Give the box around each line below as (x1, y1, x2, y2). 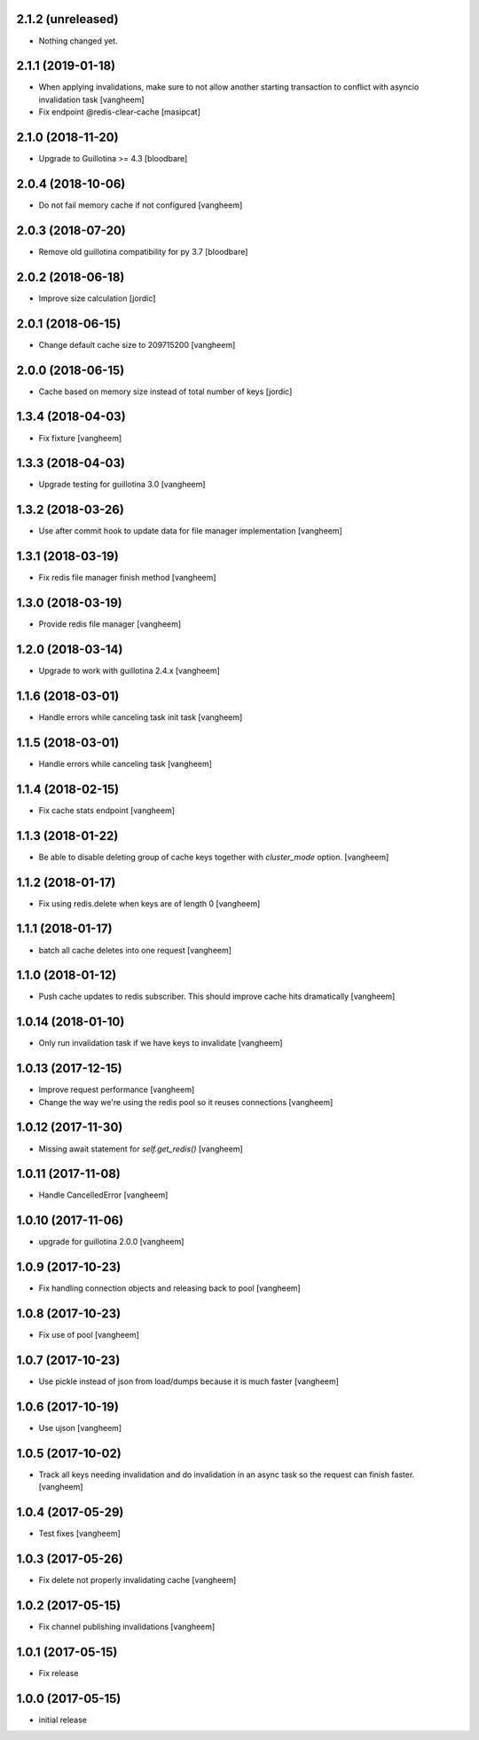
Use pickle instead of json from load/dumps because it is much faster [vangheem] (38, 1376, 339, 1387)
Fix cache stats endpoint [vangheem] (38, 804, 176, 816)
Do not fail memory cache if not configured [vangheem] (38, 200, 243, 210)
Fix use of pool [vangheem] (38, 1330, 139, 1341)
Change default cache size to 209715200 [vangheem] (38, 339, 236, 350)
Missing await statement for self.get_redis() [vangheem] (38, 1143, 243, 1154)
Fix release (38, 1667, 79, 1678)
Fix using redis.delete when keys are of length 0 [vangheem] (38, 898, 261, 909)
